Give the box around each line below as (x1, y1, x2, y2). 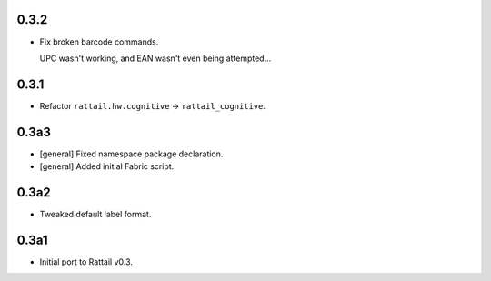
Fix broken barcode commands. (39, 36, 159, 47)
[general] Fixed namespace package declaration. (39, 148, 224, 159)
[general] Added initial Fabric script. (39, 161, 175, 172)
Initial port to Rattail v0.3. (39, 256, 134, 267)
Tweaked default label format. (39, 209, 152, 220)
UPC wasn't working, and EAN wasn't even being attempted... (39, 53, 272, 64)
